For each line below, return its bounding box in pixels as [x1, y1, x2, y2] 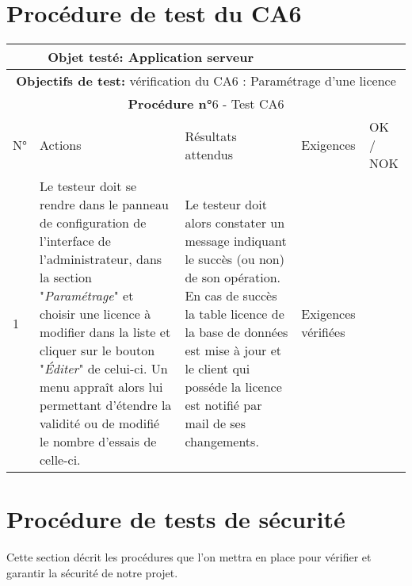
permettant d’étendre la [40, 396, 172, 415]
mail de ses [185, 414, 246, 433]
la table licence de [185, 304, 284, 324]
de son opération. [185, 268, 281, 287]
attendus [185, 144, 233, 163]
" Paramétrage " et [40, 286, 134, 305]
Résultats [185, 126, 237, 145]
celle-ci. [40, 450, 81, 469]
